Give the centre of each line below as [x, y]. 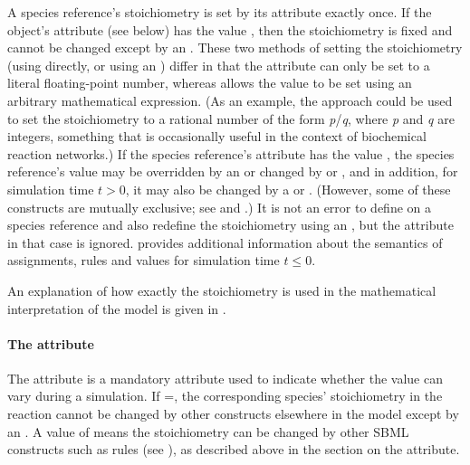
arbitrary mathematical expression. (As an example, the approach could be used [230, 100]
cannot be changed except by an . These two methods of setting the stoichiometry [235, 47]
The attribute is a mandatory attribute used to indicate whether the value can [225, 378]
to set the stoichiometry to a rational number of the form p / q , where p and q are [231, 118]
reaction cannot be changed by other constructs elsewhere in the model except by [233, 414]
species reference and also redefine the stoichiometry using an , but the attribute [230, 225]
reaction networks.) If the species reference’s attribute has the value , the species [231, 153]
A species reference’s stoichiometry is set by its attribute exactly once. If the [220, 12]
